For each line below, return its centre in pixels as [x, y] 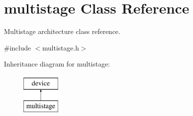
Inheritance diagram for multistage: [57, 64]
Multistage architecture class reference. [62, 31]
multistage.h [61, 47]
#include [18, 47]
